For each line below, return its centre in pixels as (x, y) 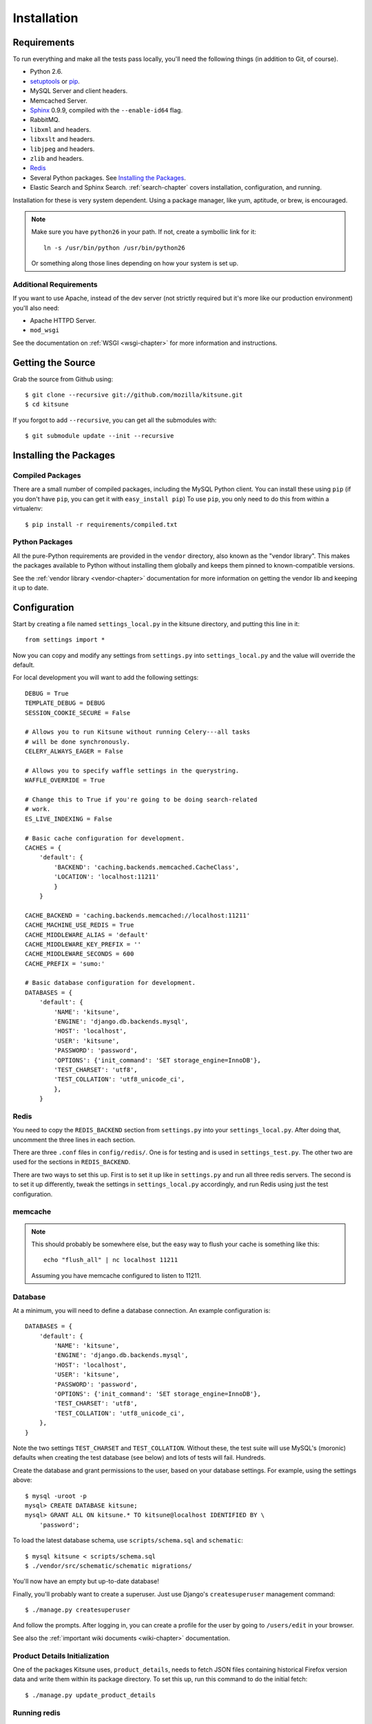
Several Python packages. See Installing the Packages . (108, 178)
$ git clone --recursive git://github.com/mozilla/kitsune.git (134, 395)
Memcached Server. (59, 101)
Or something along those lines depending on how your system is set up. (135, 263)
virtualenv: (28, 509)
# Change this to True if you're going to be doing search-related (141, 800)
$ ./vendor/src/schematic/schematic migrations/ (108, 1566)
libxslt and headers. (62, 139)
